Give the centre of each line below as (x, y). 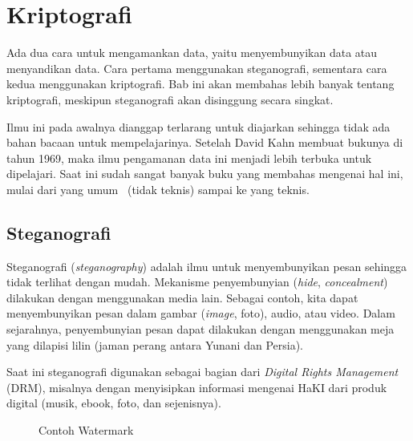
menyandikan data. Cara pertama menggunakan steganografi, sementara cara (197, 68)
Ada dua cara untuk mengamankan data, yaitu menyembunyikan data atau (192, 53)
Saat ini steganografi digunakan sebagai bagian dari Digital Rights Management (202, 372)
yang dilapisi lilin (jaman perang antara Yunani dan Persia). (155, 344)
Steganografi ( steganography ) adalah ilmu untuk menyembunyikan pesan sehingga (207, 266)
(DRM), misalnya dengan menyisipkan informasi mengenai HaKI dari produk (197, 387)
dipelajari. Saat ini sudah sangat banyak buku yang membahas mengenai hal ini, (205, 174)
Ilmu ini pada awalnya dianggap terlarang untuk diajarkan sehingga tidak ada (198, 126)
